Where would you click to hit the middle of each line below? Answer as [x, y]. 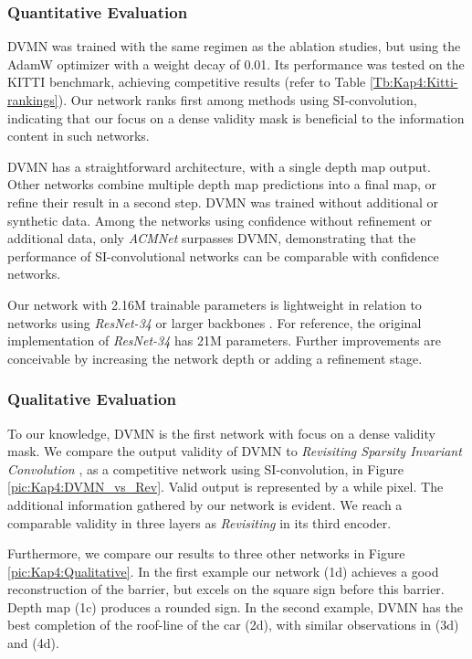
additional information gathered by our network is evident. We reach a [205, 504]
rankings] [33, 100]
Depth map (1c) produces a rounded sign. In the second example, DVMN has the [235, 606]
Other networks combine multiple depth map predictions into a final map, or [222, 184]
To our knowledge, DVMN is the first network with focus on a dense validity [221, 433]
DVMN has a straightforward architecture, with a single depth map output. [219, 166]
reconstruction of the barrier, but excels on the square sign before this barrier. [226, 589]
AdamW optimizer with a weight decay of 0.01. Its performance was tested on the [236, 64]
